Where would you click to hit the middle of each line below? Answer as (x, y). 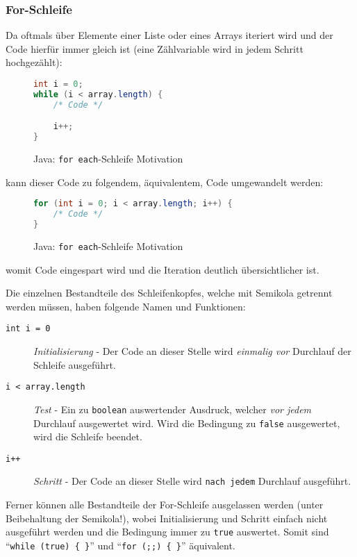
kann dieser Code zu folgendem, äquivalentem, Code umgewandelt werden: (165, 182)
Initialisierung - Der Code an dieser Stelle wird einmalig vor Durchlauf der (192, 351)
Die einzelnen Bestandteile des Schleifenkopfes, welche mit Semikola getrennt (169, 293)
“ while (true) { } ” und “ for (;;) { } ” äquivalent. (121, 545)
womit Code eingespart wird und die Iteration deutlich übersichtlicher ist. (163, 269)
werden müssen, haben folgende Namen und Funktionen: (126, 306)
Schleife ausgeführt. (75, 364)
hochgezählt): (34, 62)
